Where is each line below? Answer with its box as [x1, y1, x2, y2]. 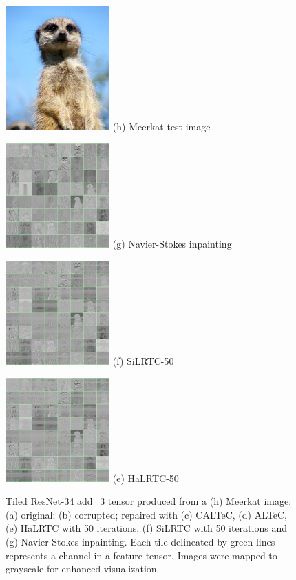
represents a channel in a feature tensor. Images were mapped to [6, 548, 277, 562]
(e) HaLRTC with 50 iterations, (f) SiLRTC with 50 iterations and [6, 521, 287, 535]
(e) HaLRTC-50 [112, 470, 179, 485]
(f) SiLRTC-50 [112, 353, 174, 368]
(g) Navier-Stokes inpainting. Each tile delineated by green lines [6, 534, 275, 549]
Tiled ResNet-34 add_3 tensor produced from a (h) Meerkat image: [6, 494, 292, 508]
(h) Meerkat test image [112, 119, 211, 134]
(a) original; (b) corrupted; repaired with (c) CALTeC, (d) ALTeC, [6, 507, 287, 521]
